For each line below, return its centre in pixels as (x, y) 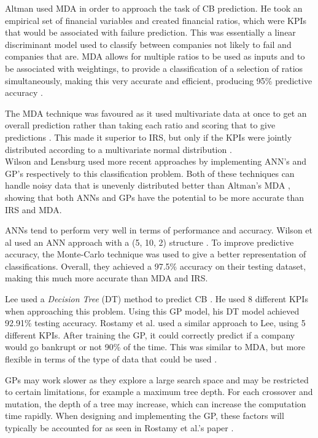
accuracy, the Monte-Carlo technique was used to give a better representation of (156, 254)
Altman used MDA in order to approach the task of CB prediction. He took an (154, 8)
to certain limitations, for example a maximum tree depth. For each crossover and (159, 392)
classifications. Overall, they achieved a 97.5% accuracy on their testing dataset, (156, 266)
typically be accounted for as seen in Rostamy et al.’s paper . (119, 428)
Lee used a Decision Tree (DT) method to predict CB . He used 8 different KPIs (157, 299)
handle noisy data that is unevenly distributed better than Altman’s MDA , (148, 185)
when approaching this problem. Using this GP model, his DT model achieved (152, 311)
